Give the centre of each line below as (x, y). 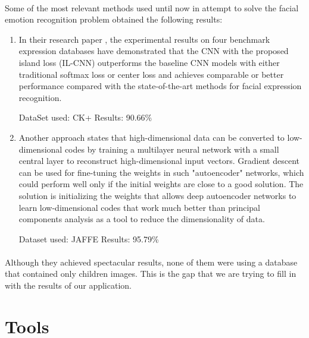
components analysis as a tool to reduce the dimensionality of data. (142, 219)
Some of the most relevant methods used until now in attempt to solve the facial (152, 7)
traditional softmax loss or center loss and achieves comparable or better (151, 74)
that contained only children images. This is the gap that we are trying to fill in (151, 274)
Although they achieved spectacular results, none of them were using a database (151, 262)
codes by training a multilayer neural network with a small (172, 149)
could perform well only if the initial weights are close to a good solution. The (161, 184)
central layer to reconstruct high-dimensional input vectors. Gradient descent (159, 161)
